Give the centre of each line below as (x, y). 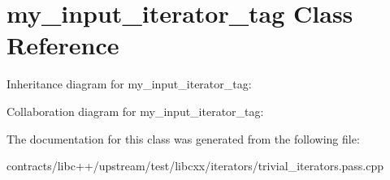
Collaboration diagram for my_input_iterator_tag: (135, 111)
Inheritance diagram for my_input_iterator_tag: (129, 84)
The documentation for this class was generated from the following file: (183, 138)
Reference (63, 45)
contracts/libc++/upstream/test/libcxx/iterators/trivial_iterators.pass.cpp (195, 166)
